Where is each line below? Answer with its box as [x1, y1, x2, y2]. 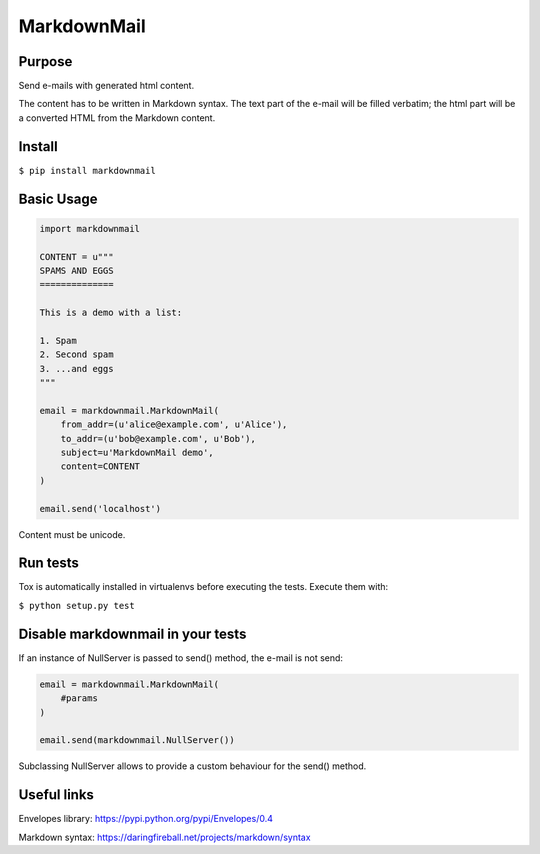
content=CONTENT [60, 461, 140, 472]
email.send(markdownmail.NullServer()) [39, 735, 235, 746]
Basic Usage [18, 190, 98, 207]
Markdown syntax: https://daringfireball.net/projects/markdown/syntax [18, 831, 311, 843]
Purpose [18, 53, 73, 70]
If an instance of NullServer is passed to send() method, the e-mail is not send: [18, 651, 344, 664]
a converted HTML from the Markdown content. [18, 111, 216, 124]
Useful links [18, 786, 95, 804]
